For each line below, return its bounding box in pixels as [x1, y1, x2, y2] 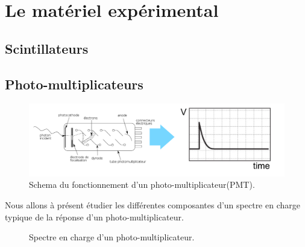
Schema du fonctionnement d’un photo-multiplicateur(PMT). [29, 178, 255, 191]
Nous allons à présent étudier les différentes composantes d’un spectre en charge [5, 199, 300, 211]
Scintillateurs [5, 39, 89, 57]
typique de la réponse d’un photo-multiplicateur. [5, 210, 184, 223]
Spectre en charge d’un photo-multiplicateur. [29, 231, 195, 243]
